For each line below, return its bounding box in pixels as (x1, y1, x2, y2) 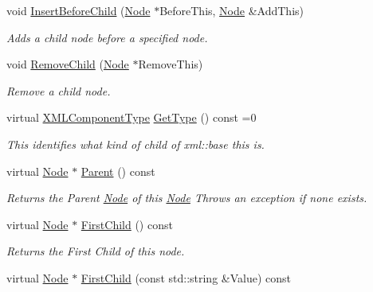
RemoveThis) (138, 56, 203, 72)
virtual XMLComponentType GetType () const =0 (6, 109, 257, 126)
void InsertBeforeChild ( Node (6, 2, 151, 18)
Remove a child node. (6, 82, 111, 99)
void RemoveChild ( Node (6, 56, 129, 72)
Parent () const (80, 162, 155, 179)
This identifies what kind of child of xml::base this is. (6, 135, 265, 152)
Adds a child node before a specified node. (6, 29, 208, 45)
